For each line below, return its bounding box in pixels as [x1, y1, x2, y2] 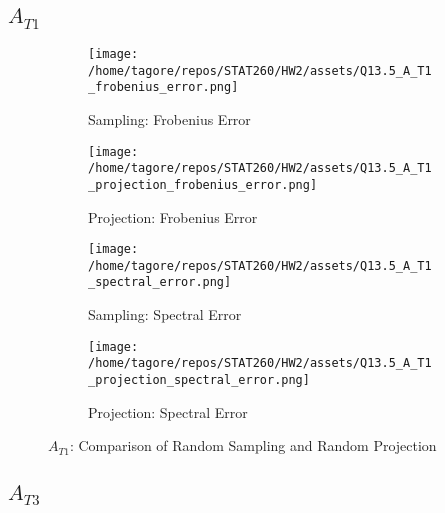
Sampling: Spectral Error [88, 304, 242, 325]
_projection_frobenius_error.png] [88, 177, 318, 192]
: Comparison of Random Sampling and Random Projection [69, 435, 437, 456]
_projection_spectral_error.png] [88, 372, 310, 387]
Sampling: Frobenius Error [88, 108, 251, 129]
